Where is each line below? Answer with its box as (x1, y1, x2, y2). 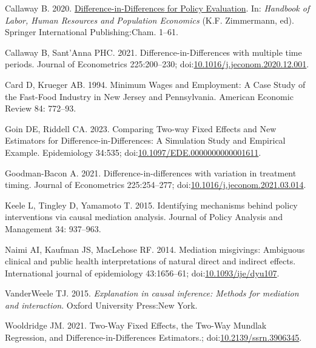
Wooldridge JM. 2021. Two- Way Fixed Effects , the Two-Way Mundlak (5, 319, 267, 332)
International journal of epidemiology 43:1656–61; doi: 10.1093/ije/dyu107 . (5, 266, 280, 279)
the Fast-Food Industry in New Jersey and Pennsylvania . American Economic (5, 90, 294, 102)
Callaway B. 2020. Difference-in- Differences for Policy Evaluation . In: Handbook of (5, 2, 310, 14)
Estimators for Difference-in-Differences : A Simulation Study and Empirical (5, 134, 286, 147)
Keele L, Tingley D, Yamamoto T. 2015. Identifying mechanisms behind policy (5, 198, 298, 211)
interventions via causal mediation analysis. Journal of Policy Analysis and (5, 210, 283, 223)
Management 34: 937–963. (5, 222, 101, 235)
